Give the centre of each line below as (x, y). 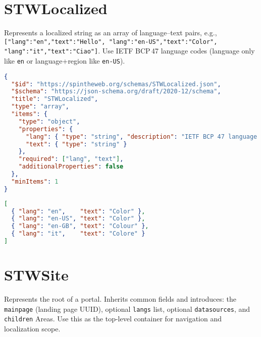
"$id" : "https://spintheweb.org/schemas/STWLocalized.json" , (116, 84)
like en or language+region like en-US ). (65, 61)
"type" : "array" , (40, 107)
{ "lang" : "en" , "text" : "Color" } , (78, 211)
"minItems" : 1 (35, 181)
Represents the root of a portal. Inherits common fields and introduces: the (120, 299)
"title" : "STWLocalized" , (55, 99)
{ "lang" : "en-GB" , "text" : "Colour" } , (80, 226)
